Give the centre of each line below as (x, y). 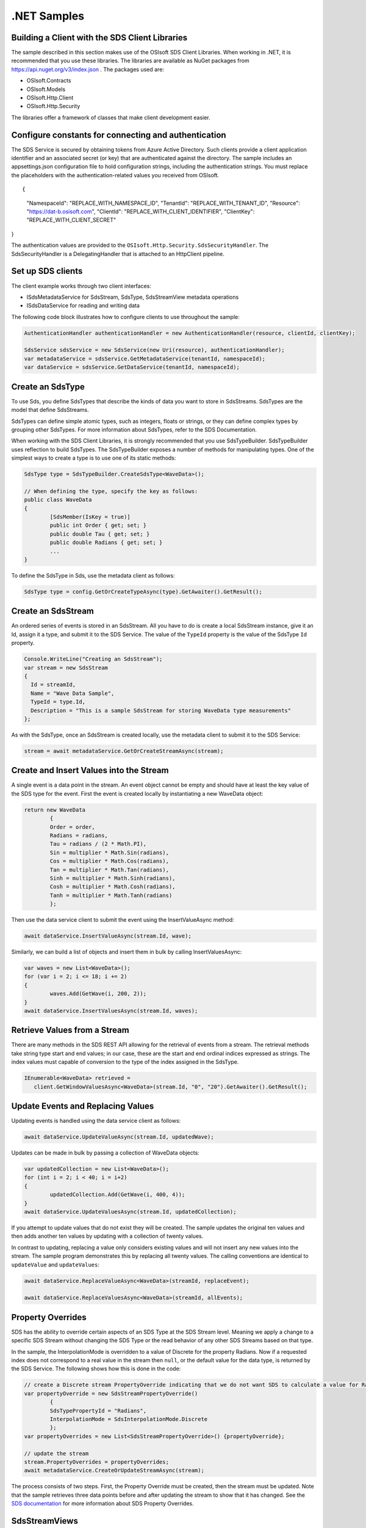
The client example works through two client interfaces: (81, 286)
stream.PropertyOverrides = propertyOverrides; (96, 1462)
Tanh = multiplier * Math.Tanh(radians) (111, 895)
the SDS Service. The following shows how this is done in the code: (96, 1368)
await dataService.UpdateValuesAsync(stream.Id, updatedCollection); (130, 1212)
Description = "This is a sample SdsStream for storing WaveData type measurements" (161, 710)
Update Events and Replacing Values (83, 1106)
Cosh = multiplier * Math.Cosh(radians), (113, 887)
